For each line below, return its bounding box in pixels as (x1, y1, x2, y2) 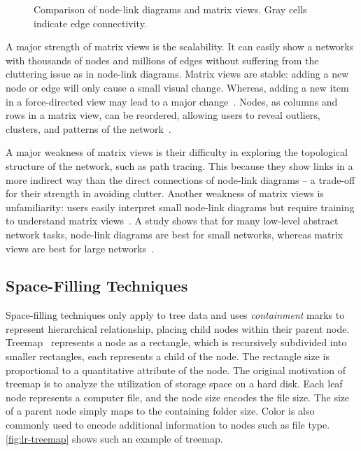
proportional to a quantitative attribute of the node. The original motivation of (6, 362, 346, 377)
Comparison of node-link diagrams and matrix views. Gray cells (34, 2, 307, 16)
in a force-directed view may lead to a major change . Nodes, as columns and (6, 94, 338, 108)
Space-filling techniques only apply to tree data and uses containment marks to (6, 308, 345, 322)
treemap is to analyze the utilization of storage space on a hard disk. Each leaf (6, 376, 343, 391)
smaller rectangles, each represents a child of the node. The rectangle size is (6, 349, 330, 364)
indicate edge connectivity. (34, 15, 147, 30)
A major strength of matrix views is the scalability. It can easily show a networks (6, 39, 354, 54)
